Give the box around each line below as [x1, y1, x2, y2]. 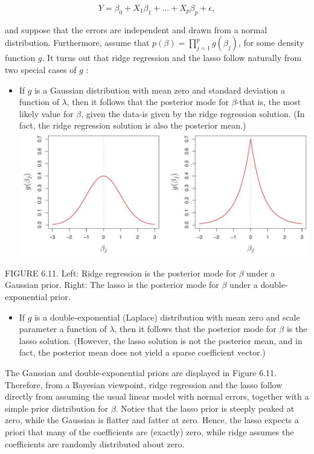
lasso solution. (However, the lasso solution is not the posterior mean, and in [19, 334, 303, 347]
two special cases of [5, 63, 77, 75]
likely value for [19, 107, 74, 120]
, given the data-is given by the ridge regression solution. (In [81, 107, 305, 120]
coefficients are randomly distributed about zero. [5, 437, 185, 450]
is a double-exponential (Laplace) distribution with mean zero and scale [34, 310, 300, 323]
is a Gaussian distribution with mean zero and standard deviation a [34, 83, 285, 96]
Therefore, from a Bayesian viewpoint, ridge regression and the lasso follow [5, 378, 283, 391]
